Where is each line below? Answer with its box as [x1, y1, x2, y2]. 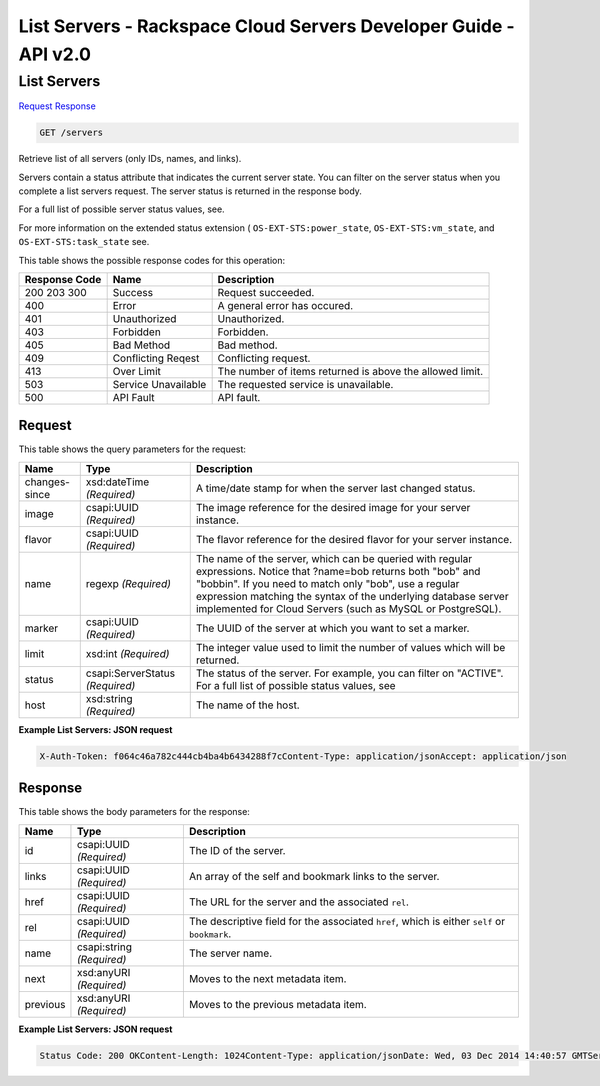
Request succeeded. [217, 285, 315, 299]
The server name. [188, 946, 273, 960]
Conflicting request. [217, 351, 311, 365]
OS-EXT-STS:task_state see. [18, 236, 150, 248]
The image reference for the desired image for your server [195, 500, 471, 514]
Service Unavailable [112, 377, 207, 391]
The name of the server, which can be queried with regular [195, 551, 473, 565]
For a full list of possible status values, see [195, 678, 396, 692]
